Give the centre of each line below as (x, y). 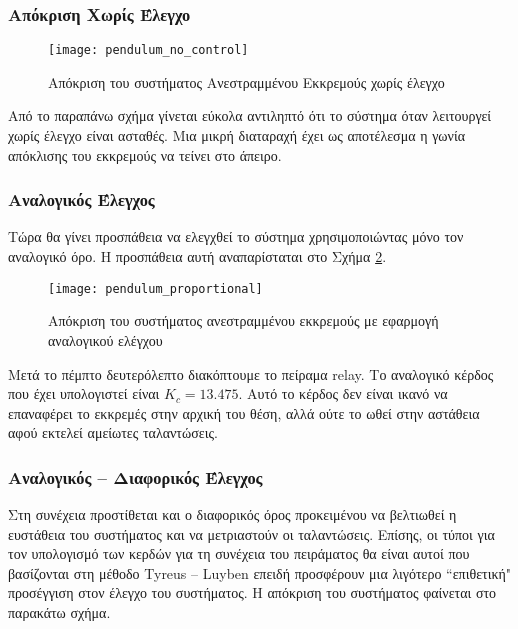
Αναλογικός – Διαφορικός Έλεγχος (135, 476)
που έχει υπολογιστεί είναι (84, 393)
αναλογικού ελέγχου (105, 339)
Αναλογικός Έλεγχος (81, 199)
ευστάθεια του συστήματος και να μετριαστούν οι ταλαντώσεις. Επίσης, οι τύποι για (251, 533)
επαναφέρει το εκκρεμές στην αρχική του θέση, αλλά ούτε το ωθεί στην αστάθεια (244, 412)
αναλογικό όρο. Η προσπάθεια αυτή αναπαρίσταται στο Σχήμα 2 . (197, 256)
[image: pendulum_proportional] (155, 288)
